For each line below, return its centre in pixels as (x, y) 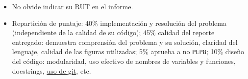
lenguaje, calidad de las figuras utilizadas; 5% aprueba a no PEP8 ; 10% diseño (128, 51)
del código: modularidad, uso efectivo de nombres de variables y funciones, (124, 61)
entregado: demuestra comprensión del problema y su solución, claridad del (125, 42)
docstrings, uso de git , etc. (51, 70)
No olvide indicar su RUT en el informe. (73, 6)
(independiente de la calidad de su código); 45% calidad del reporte (113, 32)
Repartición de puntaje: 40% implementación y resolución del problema (119, 23)
